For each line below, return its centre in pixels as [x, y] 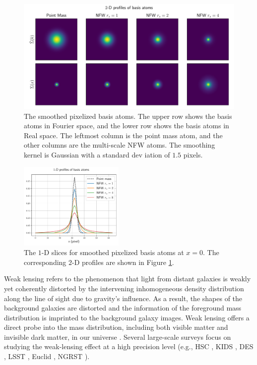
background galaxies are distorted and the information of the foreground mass [123, 308]
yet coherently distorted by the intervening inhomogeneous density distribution [124, 288]
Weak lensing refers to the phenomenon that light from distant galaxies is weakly [128, 279]
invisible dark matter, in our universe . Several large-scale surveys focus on [118, 337]
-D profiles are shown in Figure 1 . [123, 262]
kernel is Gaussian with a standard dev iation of [97, 154]
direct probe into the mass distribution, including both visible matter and [116, 327]
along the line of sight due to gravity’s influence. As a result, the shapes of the [123, 298]
